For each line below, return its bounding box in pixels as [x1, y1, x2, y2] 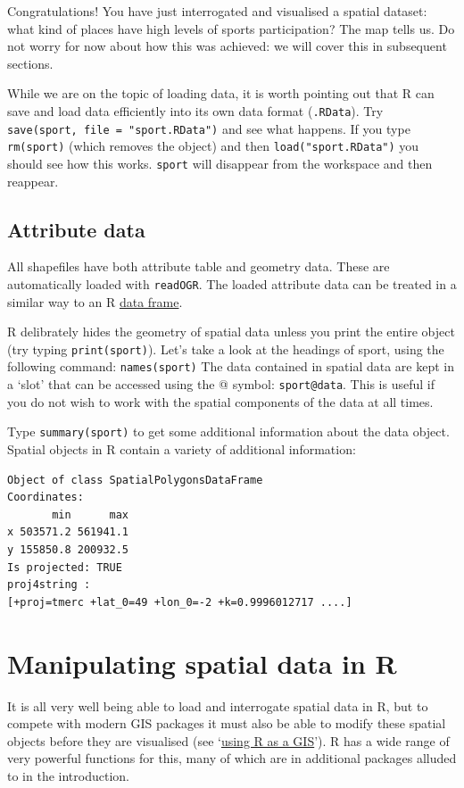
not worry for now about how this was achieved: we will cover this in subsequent [7, 37, 447, 55]
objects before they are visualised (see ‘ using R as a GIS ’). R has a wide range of [7, 731, 450, 750]
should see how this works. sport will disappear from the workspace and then [7, 153, 433, 172]
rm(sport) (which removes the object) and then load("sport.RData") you [7, 137, 419, 155]
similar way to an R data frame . [7, 292, 183, 311]
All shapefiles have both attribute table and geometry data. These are [7, 257, 390, 276]
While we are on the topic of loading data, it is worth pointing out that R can [7, 84, 435, 103]
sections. [7, 54, 54, 72]
